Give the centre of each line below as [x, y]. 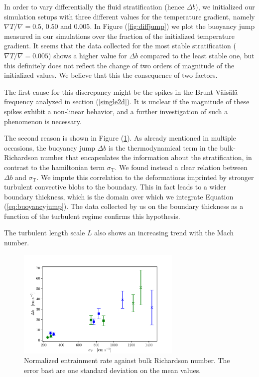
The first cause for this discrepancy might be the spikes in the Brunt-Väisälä [121, 92]
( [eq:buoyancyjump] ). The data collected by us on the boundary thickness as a [124, 206]
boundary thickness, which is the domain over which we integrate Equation [119, 196]
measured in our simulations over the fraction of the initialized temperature [119, 36]
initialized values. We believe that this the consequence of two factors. [111, 75]
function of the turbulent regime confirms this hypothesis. [92, 216]
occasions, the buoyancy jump [50, 147]
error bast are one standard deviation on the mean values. [113, 370]
